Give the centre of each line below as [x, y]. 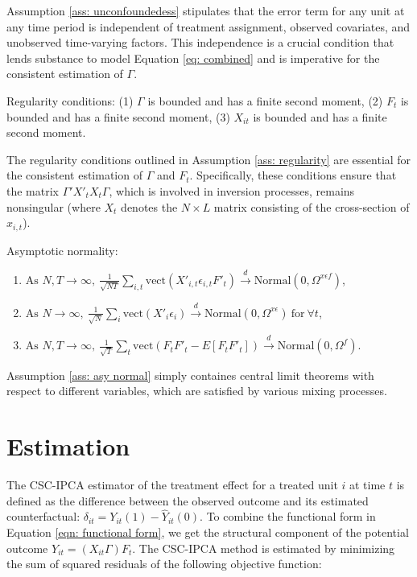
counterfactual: [43, 516]
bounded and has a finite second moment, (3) [118, 116]
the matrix [33, 190]
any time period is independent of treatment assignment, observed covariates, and [208, 26]
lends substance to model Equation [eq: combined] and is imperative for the [193, 58]
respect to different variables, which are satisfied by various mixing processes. [197, 391]
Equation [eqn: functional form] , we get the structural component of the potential [208, 532]
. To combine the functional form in [288, 516]
